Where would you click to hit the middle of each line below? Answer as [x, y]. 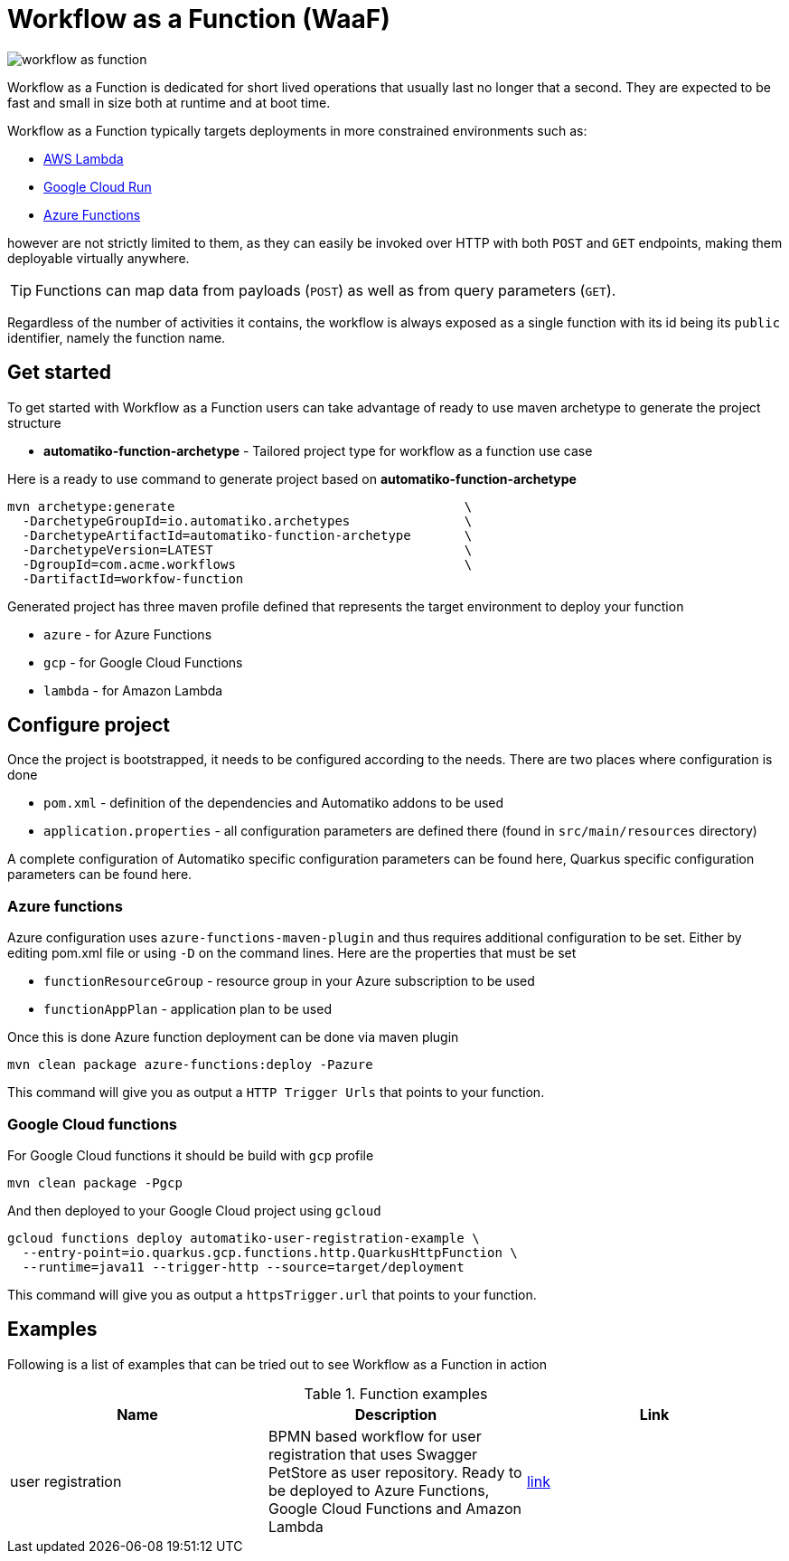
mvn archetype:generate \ [240, 506]
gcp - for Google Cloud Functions [143, 662]
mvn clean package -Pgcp [95, 1183]
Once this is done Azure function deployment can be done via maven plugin [233, 1037]
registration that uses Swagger [373, 1454]
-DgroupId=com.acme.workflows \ [247, 564]
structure [34, 422]
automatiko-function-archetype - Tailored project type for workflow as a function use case [318, 450]
